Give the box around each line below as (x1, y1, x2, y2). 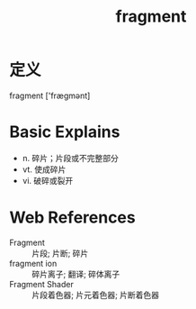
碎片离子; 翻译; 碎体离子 (31, 268, 120, 279)
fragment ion (9, 258, 58, 268)
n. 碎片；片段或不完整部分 (22, 152, 120, 163)
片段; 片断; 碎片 (31, 248, 89, 259)
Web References (9, 207, 137, 228)
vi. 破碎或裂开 (22, 175, 74, 186)
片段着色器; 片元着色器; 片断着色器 (31, 289, 160, 300)
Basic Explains (9, 122, 120, 142)
